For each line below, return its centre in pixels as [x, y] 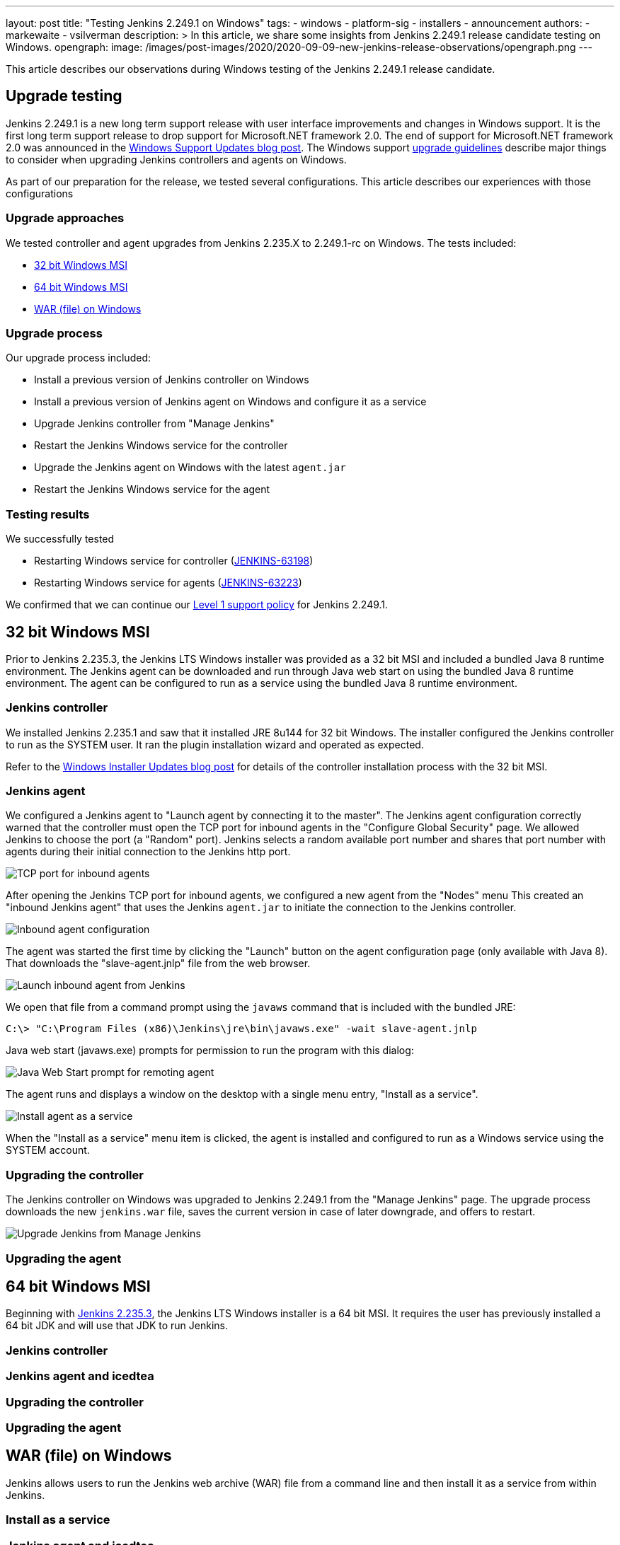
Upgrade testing [64, 96]
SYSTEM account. [48, 1150]
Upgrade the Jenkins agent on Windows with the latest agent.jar [190, 468]
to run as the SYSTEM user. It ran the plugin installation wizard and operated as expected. [215, 744]
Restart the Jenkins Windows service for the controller [161, 446]
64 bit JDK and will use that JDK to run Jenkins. [117, 1326]
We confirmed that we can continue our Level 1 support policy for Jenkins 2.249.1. [197, 605]
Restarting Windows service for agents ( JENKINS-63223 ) [168, 583]
